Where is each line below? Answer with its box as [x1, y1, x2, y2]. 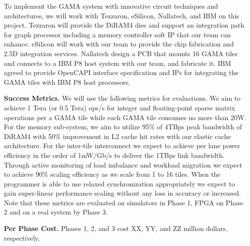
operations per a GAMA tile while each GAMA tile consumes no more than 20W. [4, 112, 247, 122]
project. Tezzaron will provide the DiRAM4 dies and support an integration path [4, 20, 245, 30]
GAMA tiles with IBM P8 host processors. [4, 77, 131, 87]
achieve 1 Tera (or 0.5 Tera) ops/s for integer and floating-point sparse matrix [4, 102, 235, 112]
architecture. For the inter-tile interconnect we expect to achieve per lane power [4, 140, 240, 151]
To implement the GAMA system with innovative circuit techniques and [4, 1, 218, 11]
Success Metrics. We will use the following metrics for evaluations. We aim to [4, 93, 241, 103]
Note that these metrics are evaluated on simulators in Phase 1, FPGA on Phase [4, 197, 243, 207]
